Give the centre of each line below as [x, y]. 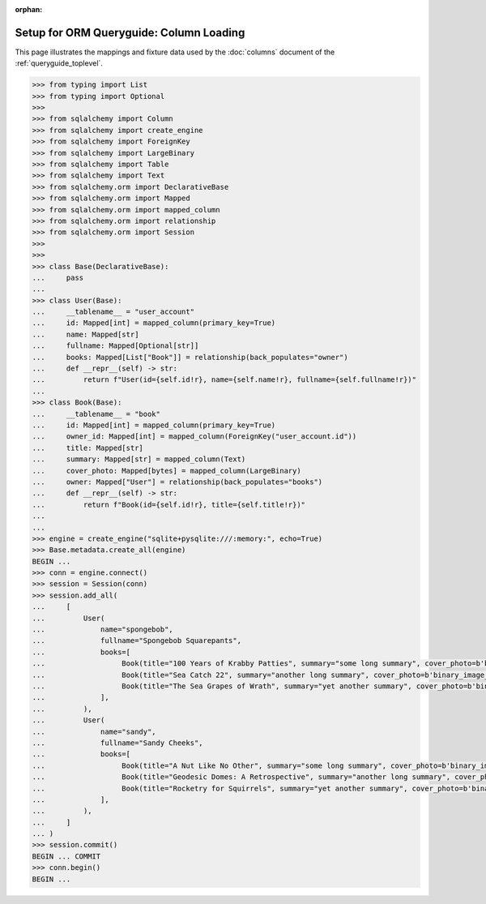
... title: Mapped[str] [87, 448]
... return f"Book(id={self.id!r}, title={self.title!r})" [169, 504]
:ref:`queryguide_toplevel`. [59, 63]
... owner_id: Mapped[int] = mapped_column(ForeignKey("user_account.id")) [194, 437]
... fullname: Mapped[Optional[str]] [115, 346]
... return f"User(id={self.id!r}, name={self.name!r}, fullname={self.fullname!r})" [224, 380]
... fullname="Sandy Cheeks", [117, 743]
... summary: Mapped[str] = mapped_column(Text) [139, 459]
